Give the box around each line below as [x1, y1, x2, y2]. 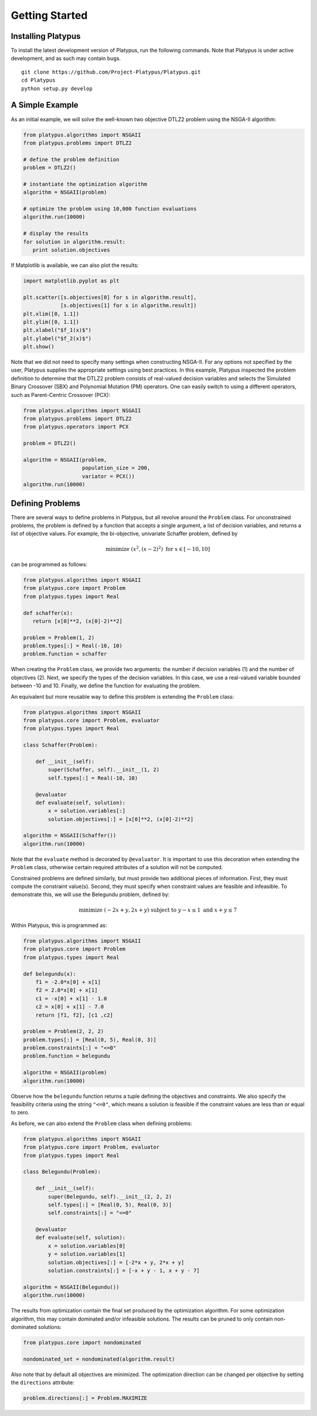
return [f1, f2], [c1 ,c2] [35, 1011, 114, 1018]
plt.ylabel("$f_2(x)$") [23, 335, 92, 342]
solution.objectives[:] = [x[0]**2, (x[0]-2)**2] [48, 816, 194, 823]
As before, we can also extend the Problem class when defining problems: [11, 1120, 193, 1127]
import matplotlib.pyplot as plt [23, 277, 120, 284]
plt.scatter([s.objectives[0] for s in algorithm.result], [23, 294, 197, 300]
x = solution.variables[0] [48, 1243, 126, 1249]
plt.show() [23, 343, 55, 350]
